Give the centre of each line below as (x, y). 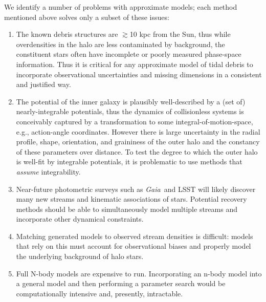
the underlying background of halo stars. (80, 256)
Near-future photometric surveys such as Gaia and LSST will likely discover (136, 189)
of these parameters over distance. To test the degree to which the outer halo (137, 151)
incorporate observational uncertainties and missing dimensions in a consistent (139, 74)
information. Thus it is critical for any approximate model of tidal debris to (135, 64)
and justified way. (43, 84)
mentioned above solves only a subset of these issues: (87, 17)
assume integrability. (48, 171)
